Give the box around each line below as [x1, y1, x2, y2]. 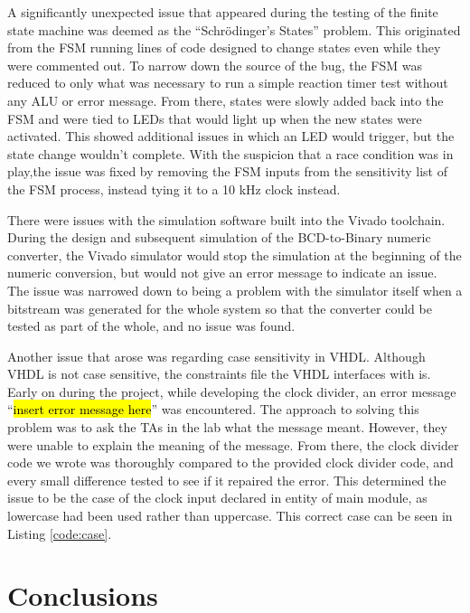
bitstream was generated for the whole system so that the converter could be [7, 298, 432, 317]
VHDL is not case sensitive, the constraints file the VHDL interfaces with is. [7, 364, 431, 383]
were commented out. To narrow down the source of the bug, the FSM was [7, 55, 422, 74]
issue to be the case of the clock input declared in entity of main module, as [7, 488, 428, 507]
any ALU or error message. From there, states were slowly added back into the [7, 90, 444, 109]
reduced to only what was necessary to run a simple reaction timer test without [7, 73, 448, 92]
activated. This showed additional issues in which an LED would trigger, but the [7, 127, 455, 146]
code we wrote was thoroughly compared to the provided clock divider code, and [7, 453, 454, 472]
